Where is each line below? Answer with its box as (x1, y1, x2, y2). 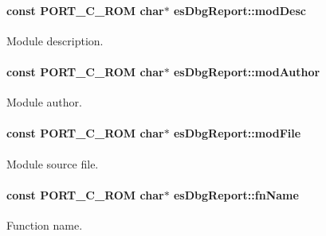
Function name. (6, 216, 83, 233)
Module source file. (6, 155, 99, 172)
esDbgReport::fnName (173, 186, 299, 203)
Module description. (6, 32, 104, 48)
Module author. (6, 94, 82, 110)
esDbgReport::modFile (173, 125, 301, 141)
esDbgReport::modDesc (173, 2, 306, 18)
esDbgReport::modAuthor (173, 63, 320, 79)
